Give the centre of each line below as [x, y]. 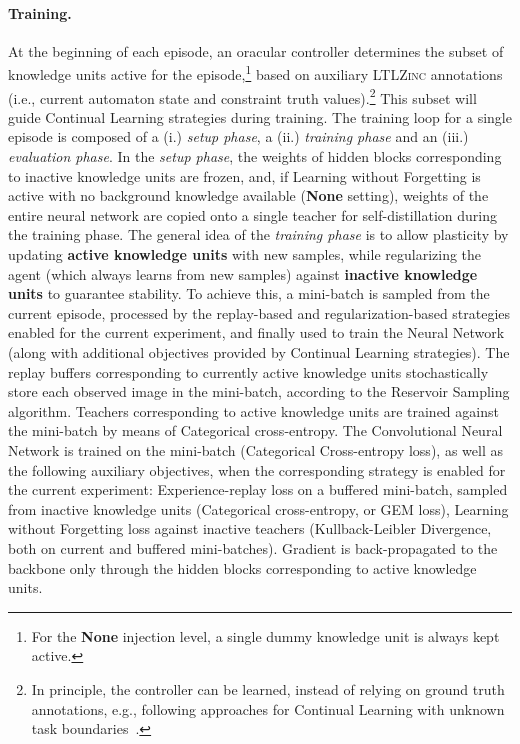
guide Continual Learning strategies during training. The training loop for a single [260, 116]
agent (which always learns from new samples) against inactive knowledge [243, 273]
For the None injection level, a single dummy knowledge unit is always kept [265, 635]
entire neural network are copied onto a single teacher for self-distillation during [252, 214]
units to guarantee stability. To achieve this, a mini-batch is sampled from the [249, 293]
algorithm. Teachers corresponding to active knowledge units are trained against [253, 410]
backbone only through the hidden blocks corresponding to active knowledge [242, 567]
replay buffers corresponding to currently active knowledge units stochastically [248, 371]
